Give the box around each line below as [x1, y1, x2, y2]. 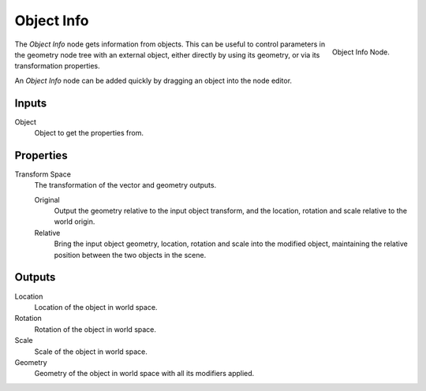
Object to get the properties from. [34, 128, 144, 138]
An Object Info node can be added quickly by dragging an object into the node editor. [14, 76, 292, 85]
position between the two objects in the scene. [54, 250, 207, 259]
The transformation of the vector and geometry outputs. [34, 181, 217, 190]
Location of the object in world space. [34, 302, 158, 311]
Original [34, 195, 61, 204]
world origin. [54, 217, 95, 226]
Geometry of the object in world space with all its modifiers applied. [34, 369, 255, 378]
